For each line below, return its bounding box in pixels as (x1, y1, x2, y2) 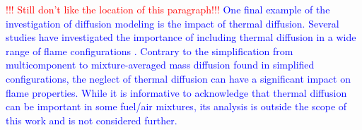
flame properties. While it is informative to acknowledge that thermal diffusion (6, 85, 347, 100)
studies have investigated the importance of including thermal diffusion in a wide (6, 30, 356, 45)
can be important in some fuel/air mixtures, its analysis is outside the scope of (6, 99, 347, 114)
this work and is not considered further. (6, 112, 177, 127)
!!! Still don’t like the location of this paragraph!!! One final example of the (6, 2, 330, 16)
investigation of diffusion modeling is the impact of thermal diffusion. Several (6, 16, 339, 30)
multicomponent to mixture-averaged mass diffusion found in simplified (6, 57, 315, 72)
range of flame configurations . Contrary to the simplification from (6, 43, 293, 58)
